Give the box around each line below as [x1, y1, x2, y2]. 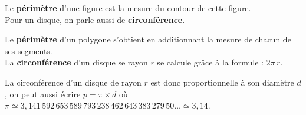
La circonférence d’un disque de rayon [5, 75, 142, 88]
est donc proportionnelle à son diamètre [150, 75, 294, 88]
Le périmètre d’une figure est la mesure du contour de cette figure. [5, 2, 251, 14]
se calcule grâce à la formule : [157, 56, 264, 68]
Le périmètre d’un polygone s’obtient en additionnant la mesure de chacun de [5, 33, 291, 45]
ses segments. [5, 44, 52, 57]
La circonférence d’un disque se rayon [5, 56, 148, 68]
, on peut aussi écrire [5, 87, 81, 100]
